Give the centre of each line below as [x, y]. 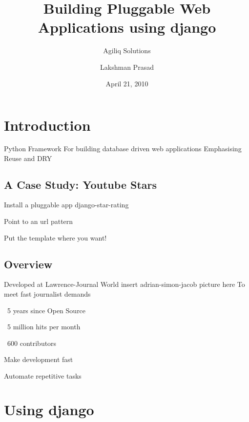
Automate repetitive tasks [43, 375]
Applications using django [127, 27]
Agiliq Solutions [127, 50]
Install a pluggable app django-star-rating [66, 205]
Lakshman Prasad [127, 67]
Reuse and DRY [28, 158]
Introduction [47, 125]
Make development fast [39, 359]
